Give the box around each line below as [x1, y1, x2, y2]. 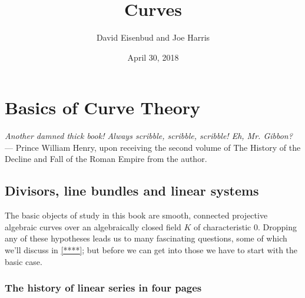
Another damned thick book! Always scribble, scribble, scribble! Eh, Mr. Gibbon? [5, 130, 293, 142]
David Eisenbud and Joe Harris [96, 31, 210, 44]
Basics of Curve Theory [5, 95, 201, 120]
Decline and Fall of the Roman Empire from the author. [5, 153, 207, 165]
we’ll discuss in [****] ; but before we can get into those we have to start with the [5, 244, 298, 256]
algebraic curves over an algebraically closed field [5, 220, 181, 233]
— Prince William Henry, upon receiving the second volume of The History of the [5, 141, 301, 153]
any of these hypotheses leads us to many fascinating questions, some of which [5, 232, 287, 244]
